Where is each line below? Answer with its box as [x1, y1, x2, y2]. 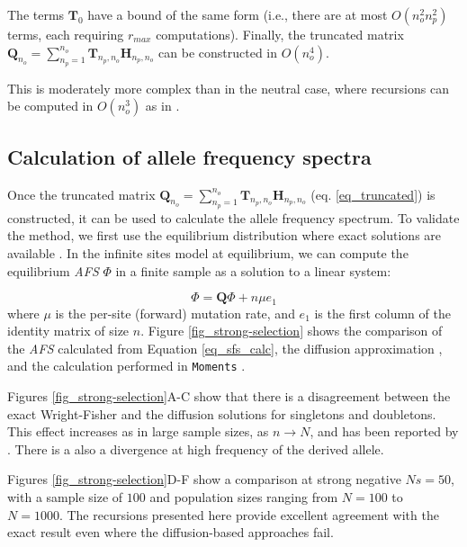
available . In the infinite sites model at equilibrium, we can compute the [7, 243, 409, 262]
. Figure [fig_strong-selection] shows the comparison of [140, 321, 443, 340]
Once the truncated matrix [7, 184, 156, 203]
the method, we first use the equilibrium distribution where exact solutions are [7, 226, 442, 245]
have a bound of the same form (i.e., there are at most [87, 5, 388, 23]
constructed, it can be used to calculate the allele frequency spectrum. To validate [7, 208, 460, 227]
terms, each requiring [7, 25, 124, 43]
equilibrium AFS [7, 261, 99, 280]
